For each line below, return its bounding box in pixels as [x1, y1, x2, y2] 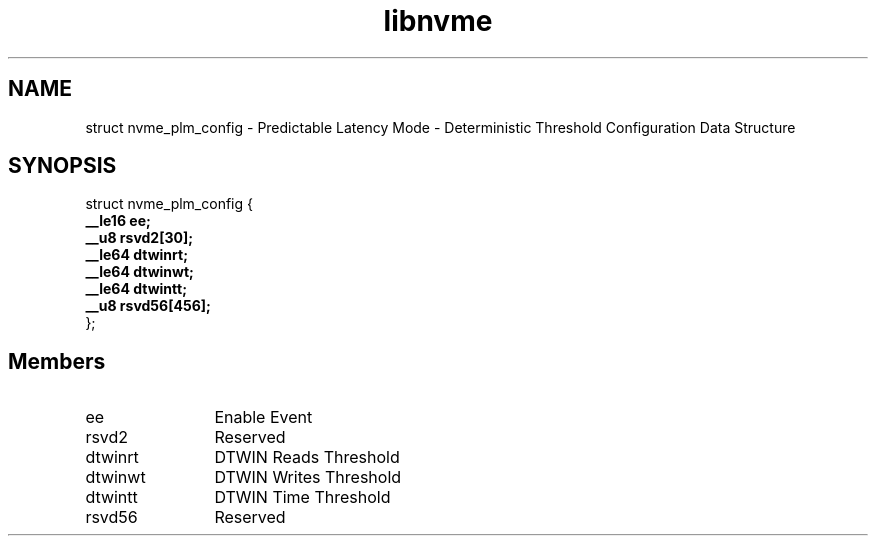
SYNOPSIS [8, 153, 117, 179]
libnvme [383, 4, 493, 38]
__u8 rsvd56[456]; [85, 297, 211, 315]
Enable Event [214, 407, 313, 428]
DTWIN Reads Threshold [214, 447, 400, 468]
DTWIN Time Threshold [214, 487, 391, 508]
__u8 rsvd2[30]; [85, 229, 194, 247]
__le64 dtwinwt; [85, 263, 194, 281]
